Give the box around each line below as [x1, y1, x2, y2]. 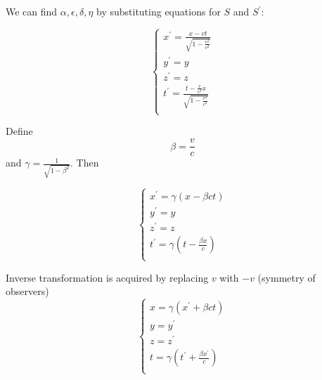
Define [6, 124, 33, 138]
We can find [6, 4, 58, 18]
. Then [70, 155, 99, 170]
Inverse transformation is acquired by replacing [6, 270, 209, 284]
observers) [6, 284, 49, 299]
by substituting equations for [96, 4, 221, 18]
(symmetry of [257, 270, 316, 284]
